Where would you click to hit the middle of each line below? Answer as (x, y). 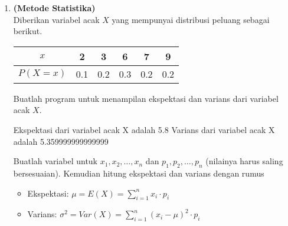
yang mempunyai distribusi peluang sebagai (191, 19)
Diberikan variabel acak (56, 19)
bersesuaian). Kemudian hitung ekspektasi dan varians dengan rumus (139, 173)
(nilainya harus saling (244, 161)
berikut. (28, 31)
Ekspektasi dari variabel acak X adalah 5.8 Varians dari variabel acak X (144, 129)
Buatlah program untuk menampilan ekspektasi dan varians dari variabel (146, 98)
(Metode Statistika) (54, 8)
